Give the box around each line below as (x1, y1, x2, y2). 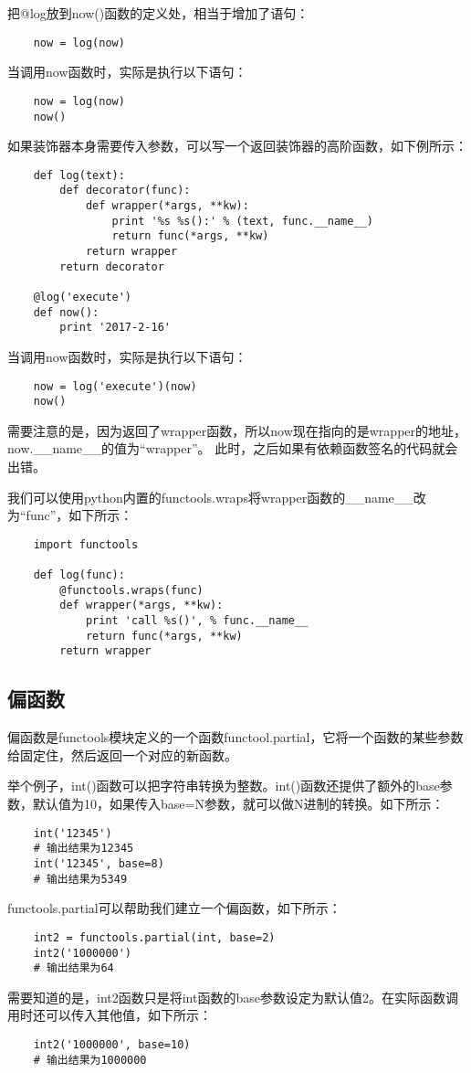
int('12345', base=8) (33, 856, 164, 870)
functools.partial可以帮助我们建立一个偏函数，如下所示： (7, 898, 341, 918)
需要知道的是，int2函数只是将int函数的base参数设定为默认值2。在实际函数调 (7, 987, 458, 1006)
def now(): (33, 305, 99, 319)
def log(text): (33, 168, 125, 182)
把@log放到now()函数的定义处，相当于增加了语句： (7, 4, 309, 22)
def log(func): (33, 568, 125, 582)
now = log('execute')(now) (33, 379, 197, 393)
